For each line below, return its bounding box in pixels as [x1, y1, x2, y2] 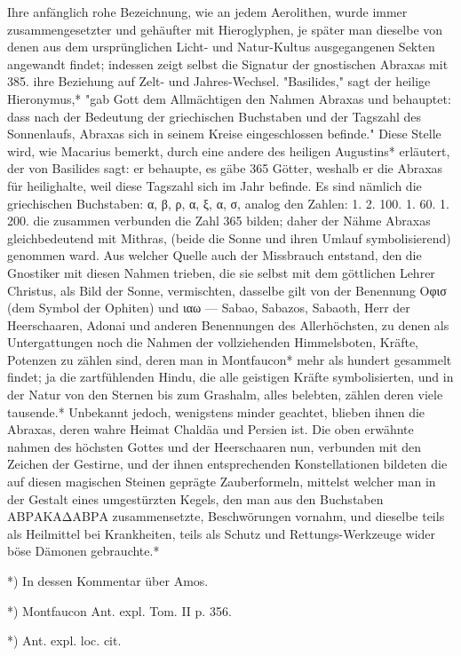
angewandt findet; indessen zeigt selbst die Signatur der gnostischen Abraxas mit [7, 54, 449, 73]
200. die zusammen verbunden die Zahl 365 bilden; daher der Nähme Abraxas [7, 211, 431, 230]
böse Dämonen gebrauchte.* [7, 541, 160, 560]
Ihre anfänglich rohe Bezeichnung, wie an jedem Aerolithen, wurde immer [7, 3, 408, 20]
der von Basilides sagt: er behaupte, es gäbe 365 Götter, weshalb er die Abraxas [7, 159, 443, 178]
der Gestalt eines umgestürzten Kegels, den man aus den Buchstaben [7, 489, 384, 508]
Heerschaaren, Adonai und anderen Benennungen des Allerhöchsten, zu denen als [7, 315, 449, 334]
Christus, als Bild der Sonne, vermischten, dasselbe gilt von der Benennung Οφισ [7, 281, 447, 299]
